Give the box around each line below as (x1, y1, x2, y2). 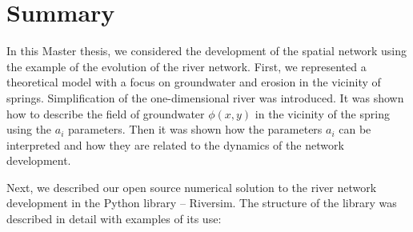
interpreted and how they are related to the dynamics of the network (6, 136, 344, 153)
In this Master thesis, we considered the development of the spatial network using (6, 42, 407, 59)
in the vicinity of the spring (255, 105, 390, 122)
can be (339, 121, 371, 138)
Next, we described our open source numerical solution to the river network (6, 178, 377, 195)
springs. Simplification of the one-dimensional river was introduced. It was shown (6, 89, 404, 106)
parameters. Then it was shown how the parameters (67, 121, 323, 138)
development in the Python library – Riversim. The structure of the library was (6, 194, 397, 211)
